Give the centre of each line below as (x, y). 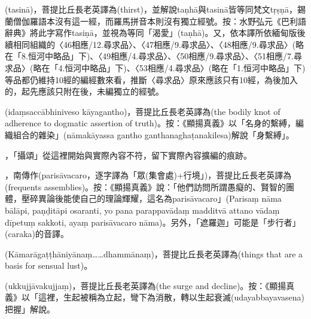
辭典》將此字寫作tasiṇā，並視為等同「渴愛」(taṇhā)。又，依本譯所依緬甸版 (151, 33)
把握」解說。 (30, 309)
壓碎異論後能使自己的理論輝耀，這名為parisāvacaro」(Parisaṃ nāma (151, 198)
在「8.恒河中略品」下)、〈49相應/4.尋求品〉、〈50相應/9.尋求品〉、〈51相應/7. (150, 56)
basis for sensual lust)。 (49, 265)
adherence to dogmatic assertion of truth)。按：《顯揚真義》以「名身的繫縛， (150, 123)
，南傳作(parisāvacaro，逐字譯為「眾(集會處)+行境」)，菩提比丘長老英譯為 (148, 175)
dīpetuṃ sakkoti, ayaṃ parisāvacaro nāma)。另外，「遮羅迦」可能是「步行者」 (153, 222)
